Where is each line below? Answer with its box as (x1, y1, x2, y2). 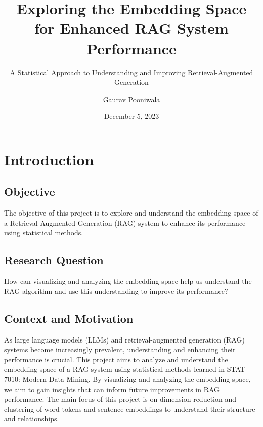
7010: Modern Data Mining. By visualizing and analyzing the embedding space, (4, 374, 251, 385)
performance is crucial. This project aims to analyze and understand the (4, 354, 228, 364)
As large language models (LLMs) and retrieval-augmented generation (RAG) (4, 334, 245, 345)
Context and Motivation (4, 310, 134, 326)
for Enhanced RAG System (34, 18, 229, 38)
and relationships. (4, 413, 59, 424)
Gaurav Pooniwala (103, 94, 160, 104)
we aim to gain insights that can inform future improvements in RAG (4, 383, 220, 394)
